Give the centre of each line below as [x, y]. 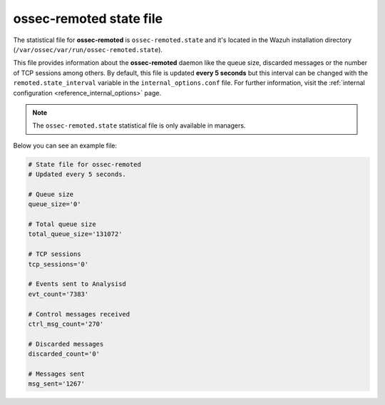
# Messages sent [57, 374]
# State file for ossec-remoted [85, 164]
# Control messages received [79, 314]
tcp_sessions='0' [58, 264]
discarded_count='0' [64, 354]
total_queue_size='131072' [75, 234]
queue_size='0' [55, 204]
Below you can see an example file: [65, 145]
